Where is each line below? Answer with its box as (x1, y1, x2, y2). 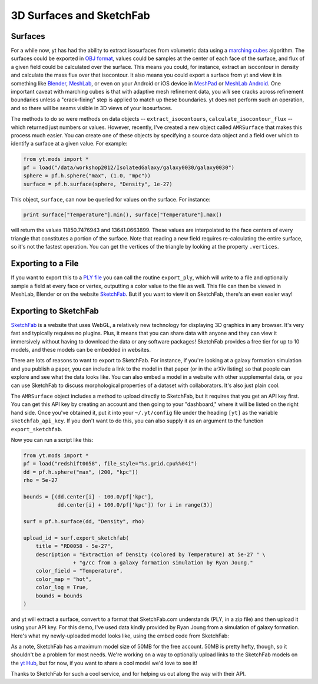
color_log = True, (35, 584, 89, 591)
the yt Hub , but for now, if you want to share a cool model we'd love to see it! (11, 659, 197, 666)
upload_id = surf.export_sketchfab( (23, 534, 130, 541)
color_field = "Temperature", (35, 567, 123, 574)
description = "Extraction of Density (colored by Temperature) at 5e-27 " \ (35, 551, 266, 558)
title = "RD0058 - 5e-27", (35, 543, 114, 550)
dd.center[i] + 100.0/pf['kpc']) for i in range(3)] (57, 501, 213, 508)
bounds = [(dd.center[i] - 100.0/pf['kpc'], (23, 493, 154, 500)
